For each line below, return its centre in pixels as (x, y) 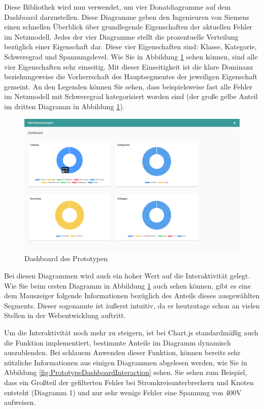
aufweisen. (20, 402)
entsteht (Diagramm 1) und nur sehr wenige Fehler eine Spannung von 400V (123, 392)
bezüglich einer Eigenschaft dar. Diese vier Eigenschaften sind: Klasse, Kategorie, (130, 46)
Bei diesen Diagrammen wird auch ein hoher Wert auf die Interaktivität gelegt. (127, 275)
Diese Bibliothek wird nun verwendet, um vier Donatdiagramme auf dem (118, 7)
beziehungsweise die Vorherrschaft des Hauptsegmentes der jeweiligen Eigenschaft (131, 76)
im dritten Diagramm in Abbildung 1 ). (64, 106)
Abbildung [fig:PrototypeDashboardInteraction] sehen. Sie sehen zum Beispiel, (126, 372)
